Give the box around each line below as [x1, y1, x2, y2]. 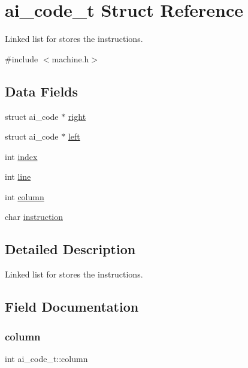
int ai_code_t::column [5, 352, 88, 364]
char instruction [5, 210, 63, 223]
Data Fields [5, 82, 78, 100]
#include [5, 52, 38, 65]
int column [5, 190, 44, 203]
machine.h [52, 52, 89, 65]
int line [5, 170, 31, 183]
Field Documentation [5, 297, 139, 316]
